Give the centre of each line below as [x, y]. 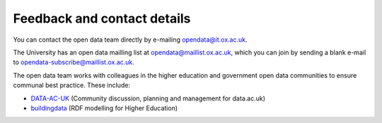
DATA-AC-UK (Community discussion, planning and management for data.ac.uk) [148, 98]
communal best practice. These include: [72, 86]
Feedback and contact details [102, 18]
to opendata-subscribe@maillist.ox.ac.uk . [74, 62]
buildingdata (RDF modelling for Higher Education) [104, 108]
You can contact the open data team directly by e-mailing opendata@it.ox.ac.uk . [130, 40]
